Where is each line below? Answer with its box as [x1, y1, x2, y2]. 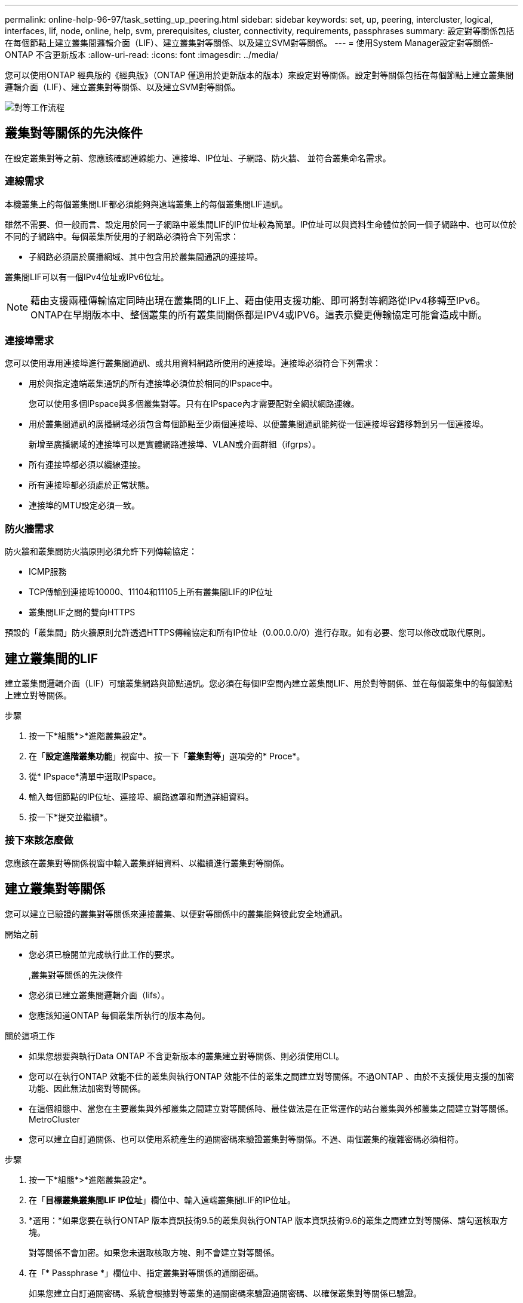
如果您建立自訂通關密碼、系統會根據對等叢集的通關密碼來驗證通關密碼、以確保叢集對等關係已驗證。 [29, 1287, 422, 1298]
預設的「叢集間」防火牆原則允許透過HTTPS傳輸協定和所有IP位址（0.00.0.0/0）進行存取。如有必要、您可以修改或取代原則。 [5, 627, 491, 638]
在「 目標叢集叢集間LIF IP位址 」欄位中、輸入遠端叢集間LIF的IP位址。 [29, 1194, 296, 1205]
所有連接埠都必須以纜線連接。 [29, 459, 146, 470]
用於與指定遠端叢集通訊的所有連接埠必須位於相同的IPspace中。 [29, 378, 278, 389]
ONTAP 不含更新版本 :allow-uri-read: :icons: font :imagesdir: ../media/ [5, 50, 279, 60]
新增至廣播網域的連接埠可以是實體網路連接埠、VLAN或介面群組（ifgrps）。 [29, 439, 321, 450]
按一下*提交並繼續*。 [29, 811, 113, 822]
